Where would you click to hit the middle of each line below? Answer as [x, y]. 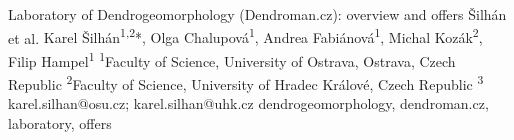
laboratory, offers [60, 122]
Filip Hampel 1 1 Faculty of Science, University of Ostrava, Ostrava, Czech [232, 59]
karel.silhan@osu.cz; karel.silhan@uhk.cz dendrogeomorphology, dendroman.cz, [248, 103]
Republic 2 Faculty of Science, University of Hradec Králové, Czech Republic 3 [246, 82]
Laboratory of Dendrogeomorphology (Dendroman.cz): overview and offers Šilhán [257, 14]
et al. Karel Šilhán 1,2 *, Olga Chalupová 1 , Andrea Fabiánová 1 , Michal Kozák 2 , [245, 36]
